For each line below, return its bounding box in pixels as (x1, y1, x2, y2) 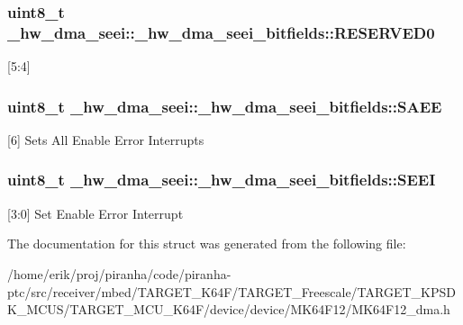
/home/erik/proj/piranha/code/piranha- (7, 264, 231, 283)
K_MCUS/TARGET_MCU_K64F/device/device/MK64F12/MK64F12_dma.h (7, 300, 450, 319)
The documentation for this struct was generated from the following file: (7, 234, 406, 253)
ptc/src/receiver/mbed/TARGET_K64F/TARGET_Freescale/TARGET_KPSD (7, 282, 456, 301)
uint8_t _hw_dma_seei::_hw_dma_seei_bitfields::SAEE (7, 95, 442, 117)
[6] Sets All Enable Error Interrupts (7, 130, 204, 149)
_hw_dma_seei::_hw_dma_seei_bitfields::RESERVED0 (7, 21, 435, 43)
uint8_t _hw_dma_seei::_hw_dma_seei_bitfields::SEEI (7, 168, 436, 191)
